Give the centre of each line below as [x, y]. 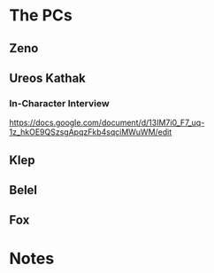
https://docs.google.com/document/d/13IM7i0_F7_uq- [107, 123]
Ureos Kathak [48, 78]
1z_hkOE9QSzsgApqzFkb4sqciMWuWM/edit [91, 132]
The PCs [41, 16]
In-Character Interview [59, 103]
